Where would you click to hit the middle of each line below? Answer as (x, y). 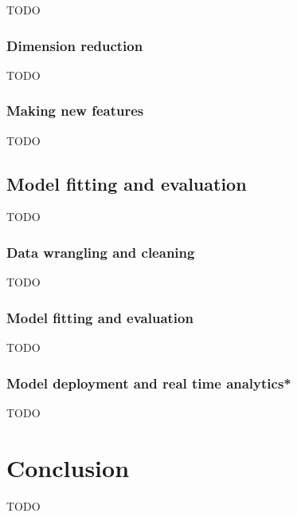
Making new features (75, 111)
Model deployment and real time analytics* (149, 383)
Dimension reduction (75, 45)
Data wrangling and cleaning (101, 252)
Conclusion (68, 467)
